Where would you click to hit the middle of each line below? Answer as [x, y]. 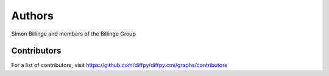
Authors [33, 16]
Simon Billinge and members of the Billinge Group [74, 34]
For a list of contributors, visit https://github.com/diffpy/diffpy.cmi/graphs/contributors [119, 65]
